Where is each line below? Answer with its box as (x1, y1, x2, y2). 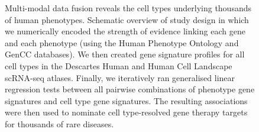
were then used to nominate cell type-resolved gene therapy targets (5, 106, 248, 118)
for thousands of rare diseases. (5, 117, 114, 130)
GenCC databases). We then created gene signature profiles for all (5, 48, 245, 60)
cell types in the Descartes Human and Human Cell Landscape (5, 59, 232, 72)
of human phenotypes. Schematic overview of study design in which (5, 13, 249, 25)
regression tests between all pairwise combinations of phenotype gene (5, 83, 255, 95)
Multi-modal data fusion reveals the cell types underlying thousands (5, 2, 252, 14)
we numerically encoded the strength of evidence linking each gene (5, 25, 245, 37)
